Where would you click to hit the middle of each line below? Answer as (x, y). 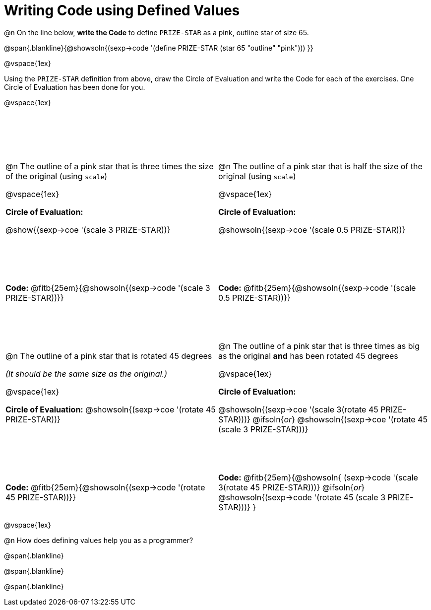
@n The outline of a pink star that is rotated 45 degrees (109, 356)
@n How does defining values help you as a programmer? (99, 540)
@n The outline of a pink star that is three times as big (319, 346)
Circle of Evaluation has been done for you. (75, 87)
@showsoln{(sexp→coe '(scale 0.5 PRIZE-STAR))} (312, 230)
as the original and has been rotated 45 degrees (308, 356)
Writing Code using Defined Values (122, 10)
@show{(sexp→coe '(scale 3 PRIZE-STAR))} (88, 230)
